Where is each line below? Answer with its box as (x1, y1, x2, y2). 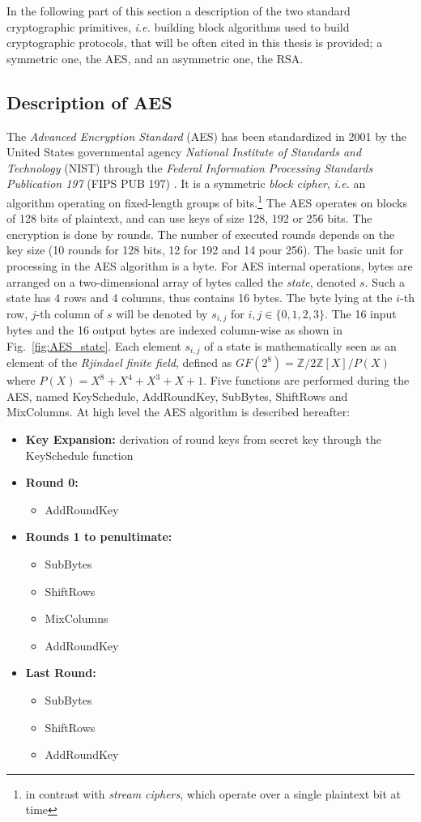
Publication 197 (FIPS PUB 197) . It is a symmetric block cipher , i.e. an (6, 175, 366, 192)
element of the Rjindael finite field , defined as (6, 354, 232, 371)
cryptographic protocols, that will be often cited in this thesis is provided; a (6, 34, 383, 51)
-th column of (36, 305, 104, 322)
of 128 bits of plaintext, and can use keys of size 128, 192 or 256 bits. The (6, 210, 372, 227)
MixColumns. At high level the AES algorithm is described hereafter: (6, 403, 351, 420)
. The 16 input (325, 305, 397, 322)
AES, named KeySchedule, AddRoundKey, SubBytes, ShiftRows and (6, 387, 348, 404)
